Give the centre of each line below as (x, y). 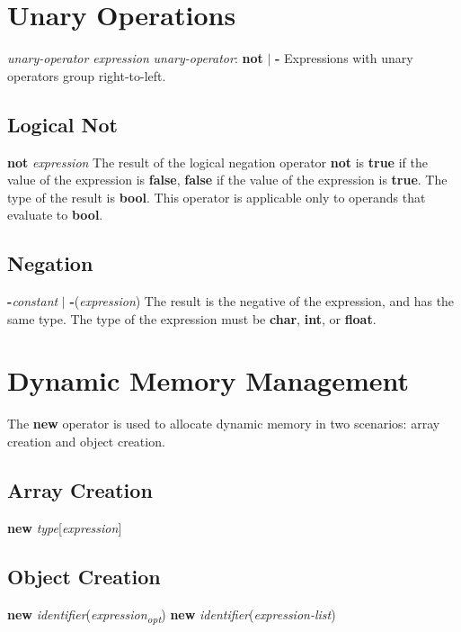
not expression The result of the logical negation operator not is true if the (217, 162)
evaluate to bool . (55, 215)
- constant (33, 301)
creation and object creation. (86, 441)
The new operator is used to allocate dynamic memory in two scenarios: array (224, 424)
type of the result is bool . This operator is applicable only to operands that (217, 197)
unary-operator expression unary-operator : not (135, 58)
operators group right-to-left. (87, 75)
